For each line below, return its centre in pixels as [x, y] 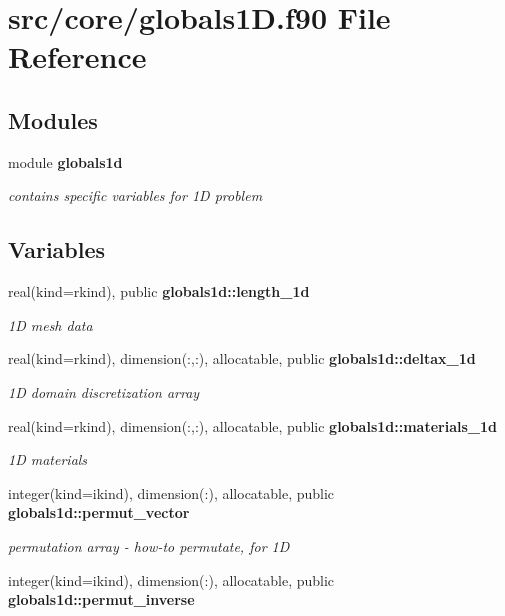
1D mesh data [50, 324]
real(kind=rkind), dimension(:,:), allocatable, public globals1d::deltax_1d [242, 358]
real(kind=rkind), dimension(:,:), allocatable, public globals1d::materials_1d [252, 425]
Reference [77, 56]
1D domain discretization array [104, 391]
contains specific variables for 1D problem [135, 195]
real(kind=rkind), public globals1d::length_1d [159, 291]
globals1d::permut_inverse [101, 599]
